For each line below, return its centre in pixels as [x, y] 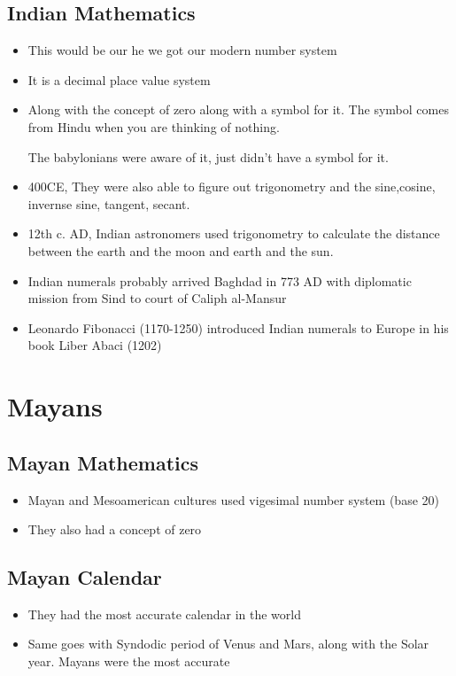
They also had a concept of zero [115, 529]
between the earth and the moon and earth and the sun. [181, 250]
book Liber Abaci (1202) [95, 345]
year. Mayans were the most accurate [129, 661]
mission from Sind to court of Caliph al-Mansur [157, 298]
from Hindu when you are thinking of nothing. [154, 126]
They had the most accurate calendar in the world [164, 614]
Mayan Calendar [85, 577]
